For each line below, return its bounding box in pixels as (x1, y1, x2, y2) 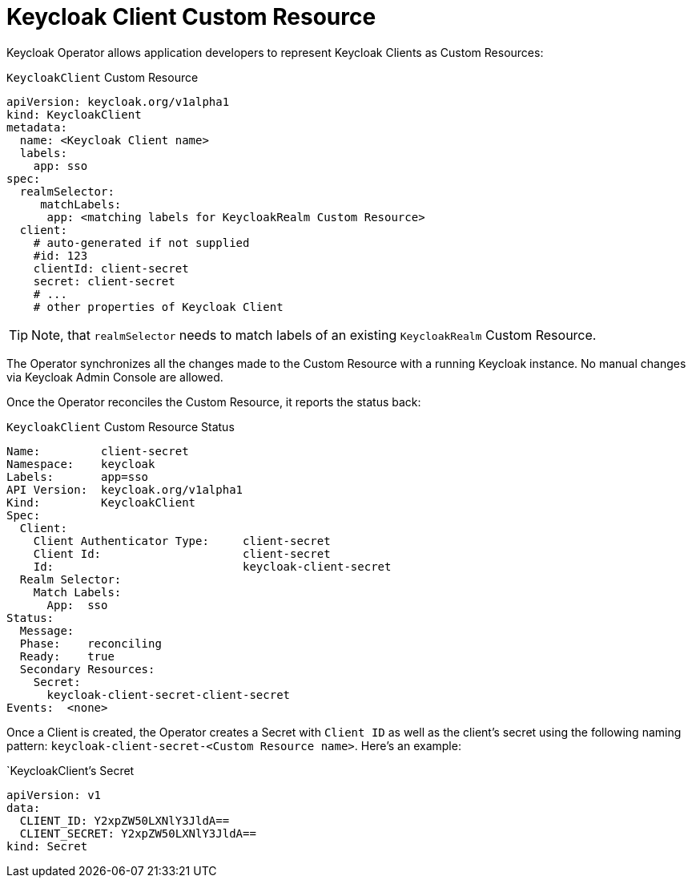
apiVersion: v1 (6, 788, 102, 801)
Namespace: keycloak (6, 457, 155, 470)
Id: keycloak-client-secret (33, 559, 392, 573)
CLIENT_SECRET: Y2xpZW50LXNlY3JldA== (19, 826, 256, 840)
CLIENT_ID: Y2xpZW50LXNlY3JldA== (19, 813, 230, 827)
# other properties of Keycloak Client (33, 300, 284, 313)
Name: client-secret (6, 444, 189, 458)
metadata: (6, 120, 67, 134)
